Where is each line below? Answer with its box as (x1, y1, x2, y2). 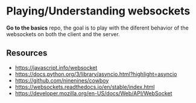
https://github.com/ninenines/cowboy (14, 76, 109, 84)
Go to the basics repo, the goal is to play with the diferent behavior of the (6, 24, 189, 31)
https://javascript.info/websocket (14, 64, 98, 71)
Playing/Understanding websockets (6, 4, 191, 18)
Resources (6, 48, 48, 58)
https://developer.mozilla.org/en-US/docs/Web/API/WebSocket (14, 89, 172, 97)
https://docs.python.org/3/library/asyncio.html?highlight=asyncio (14, 70, 177, 78)
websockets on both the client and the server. (6, 30, 120, 37)
